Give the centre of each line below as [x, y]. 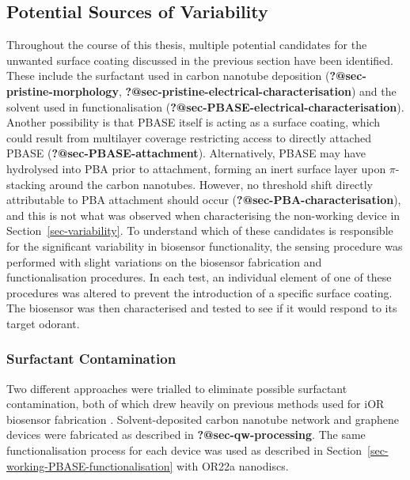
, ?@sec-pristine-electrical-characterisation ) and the [257, 91]
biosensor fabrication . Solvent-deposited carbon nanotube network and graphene [203, 419]
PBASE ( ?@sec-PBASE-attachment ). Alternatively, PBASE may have [186, 153]
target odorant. [43, 323]
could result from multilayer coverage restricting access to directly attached [189, 137]
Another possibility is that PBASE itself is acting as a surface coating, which [194, 122]
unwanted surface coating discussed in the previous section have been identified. [200, 60]
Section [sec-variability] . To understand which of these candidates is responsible [200, 231]
